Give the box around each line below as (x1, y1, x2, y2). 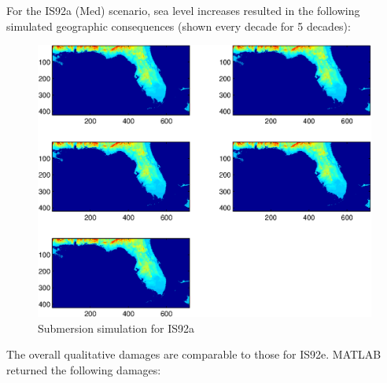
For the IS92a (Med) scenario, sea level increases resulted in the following (6, 2, 360, 18)
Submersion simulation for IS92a (38, 319, 194, 336)
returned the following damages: (6, 361, 161, 377)
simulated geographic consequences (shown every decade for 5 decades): (6, 17, 351, 34)
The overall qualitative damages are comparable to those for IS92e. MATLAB (6, 346, 381, 363)
